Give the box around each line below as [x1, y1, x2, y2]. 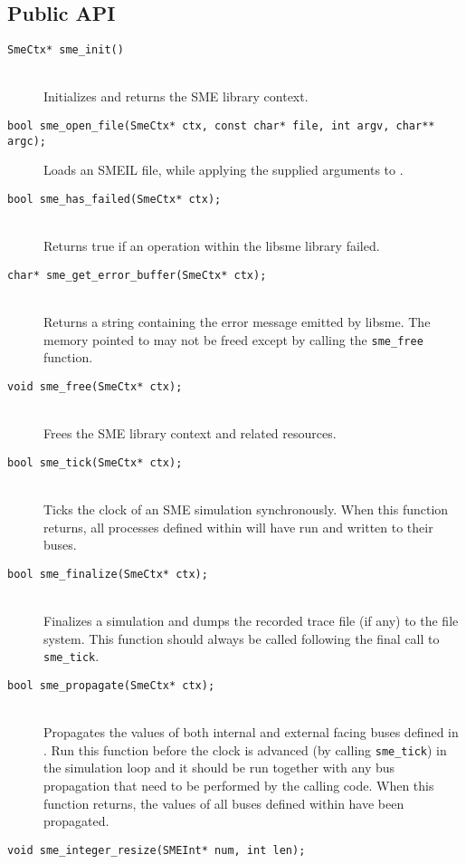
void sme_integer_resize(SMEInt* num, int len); [7, 843, 306, 857]
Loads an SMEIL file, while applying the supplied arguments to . [43, 160, 404, 179]
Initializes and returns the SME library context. [43, 87, 309, 106]
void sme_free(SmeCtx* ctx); [7, 379, 183, 393]
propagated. [43, 811, 109, 830]
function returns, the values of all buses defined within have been [43, 793, 404, 812]
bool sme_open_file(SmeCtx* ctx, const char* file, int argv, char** [7, 120, 435, 133]
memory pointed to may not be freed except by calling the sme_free [43, 330, 423, 349]
